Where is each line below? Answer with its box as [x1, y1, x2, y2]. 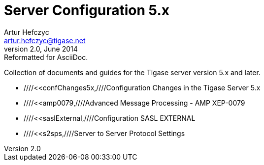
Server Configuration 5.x [4, 2, 169, 19]
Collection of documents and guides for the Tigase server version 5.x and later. [4, 68, 261, 77]
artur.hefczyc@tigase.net [4, 36, 86, 45]
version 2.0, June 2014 [4, 44, 78, 53]
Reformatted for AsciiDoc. [4, 53, 88, 61]
